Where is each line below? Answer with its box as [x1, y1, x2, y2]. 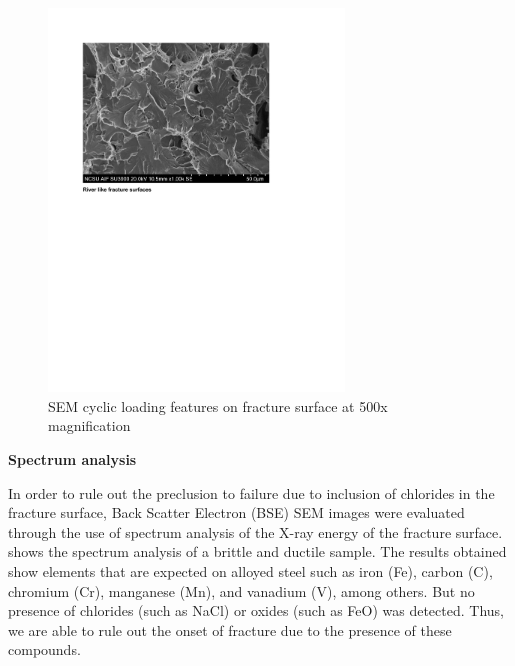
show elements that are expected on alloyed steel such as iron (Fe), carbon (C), [8, 560, 493, 581]
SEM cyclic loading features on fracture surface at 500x [48, 395, 388, 416]
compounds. [8, 639, 81, 660]
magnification [48, 415, 131, 436]
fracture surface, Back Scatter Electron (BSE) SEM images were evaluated [8, 502, 465, 523]
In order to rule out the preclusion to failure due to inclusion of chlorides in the [8, 482, 495, 503]
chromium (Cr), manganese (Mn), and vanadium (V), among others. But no [8, 580, 475, 601]
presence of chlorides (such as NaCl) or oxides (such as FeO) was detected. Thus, [8, 600, 504, 621]
